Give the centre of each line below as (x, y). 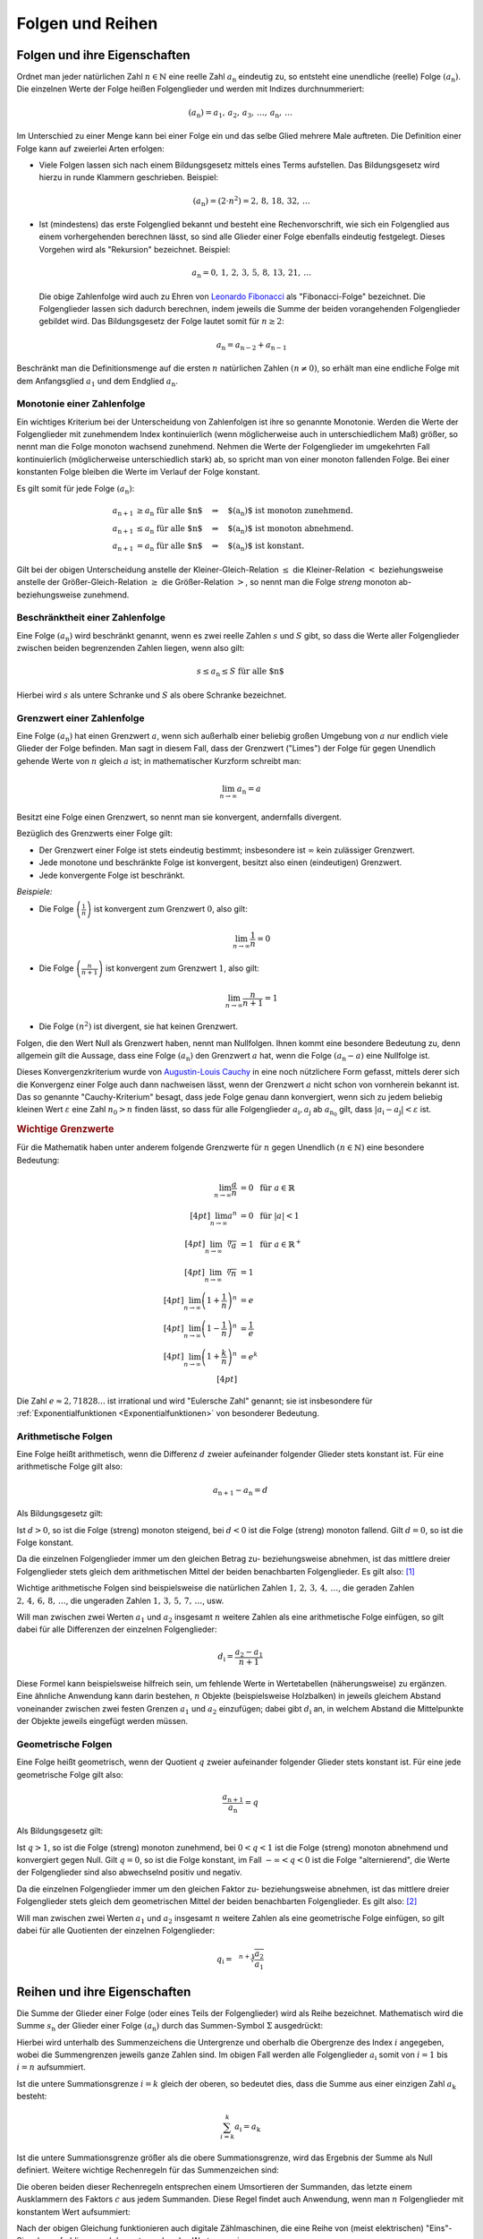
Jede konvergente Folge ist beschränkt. (112, 875)
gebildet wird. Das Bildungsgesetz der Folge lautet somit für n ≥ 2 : (162, 322)
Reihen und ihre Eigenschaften (104, 1991)
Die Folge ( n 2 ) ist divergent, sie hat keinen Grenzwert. (139, 1026)
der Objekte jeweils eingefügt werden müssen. (102, 1721)
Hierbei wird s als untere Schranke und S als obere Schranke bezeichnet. (152, 695)
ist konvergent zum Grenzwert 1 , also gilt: (182, 968)
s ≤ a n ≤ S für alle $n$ (241, 673)
